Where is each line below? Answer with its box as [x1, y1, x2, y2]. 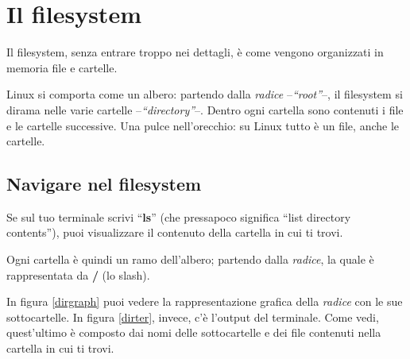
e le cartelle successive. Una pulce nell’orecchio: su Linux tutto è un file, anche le [6, 117, 400, 133]
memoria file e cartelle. [6, 59, 118, 75]
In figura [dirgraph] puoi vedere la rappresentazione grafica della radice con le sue [6, 293, 403, 310]
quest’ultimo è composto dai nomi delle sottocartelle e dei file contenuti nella [6, 324, 381, 341]
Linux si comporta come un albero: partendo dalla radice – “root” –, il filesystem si [6, 86, 403, 102]
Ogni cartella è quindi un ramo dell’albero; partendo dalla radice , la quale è [6, 251, 374, 268]
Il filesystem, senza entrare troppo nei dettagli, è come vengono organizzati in [6, 44, 384, 60]
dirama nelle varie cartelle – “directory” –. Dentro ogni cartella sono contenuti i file [6, 101, 404, 118]
